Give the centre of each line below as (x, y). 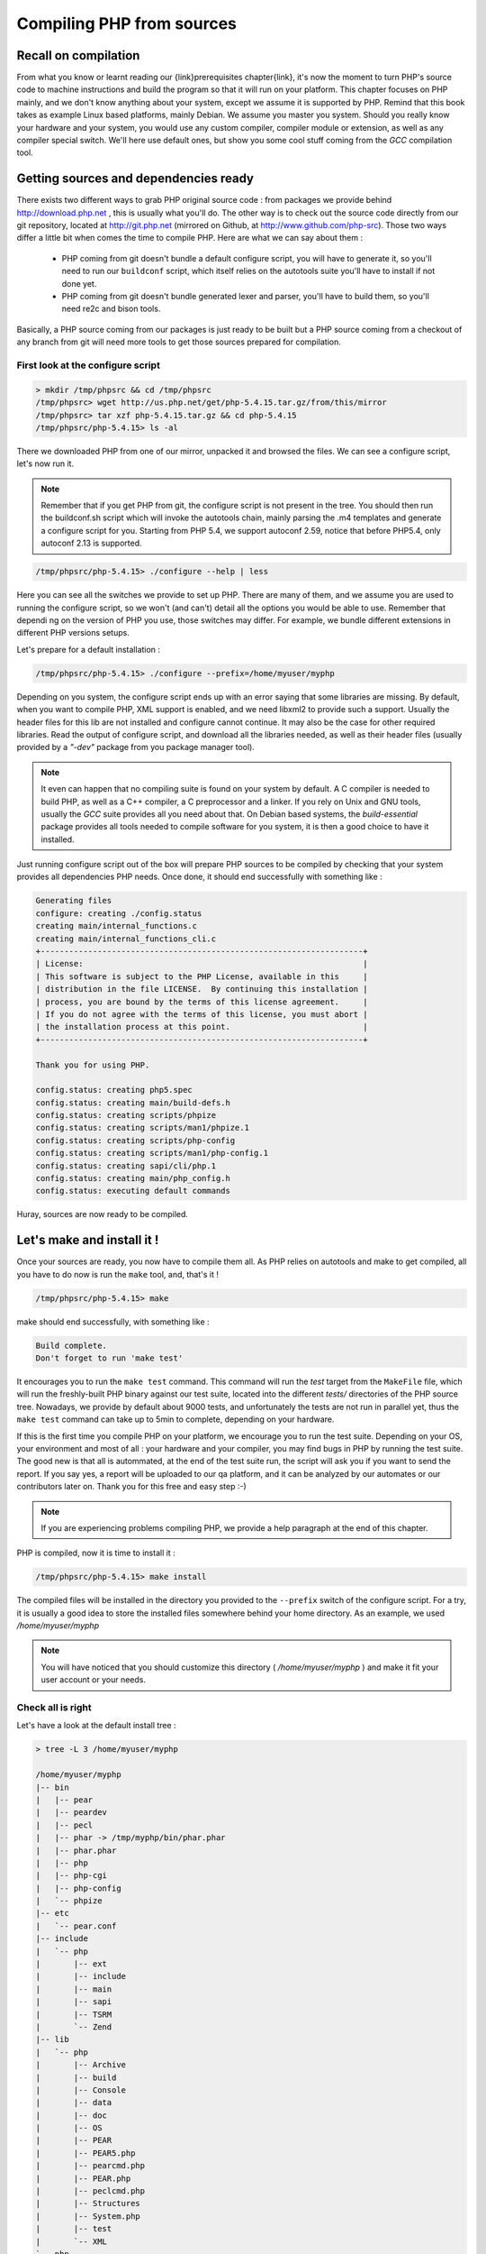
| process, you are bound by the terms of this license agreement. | (202, 1002)
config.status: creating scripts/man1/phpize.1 (142, 1128)
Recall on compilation (78, 55)
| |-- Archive (81, 2065)
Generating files (74, 901)
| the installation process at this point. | (202, 1027)
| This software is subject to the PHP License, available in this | (202, 976)
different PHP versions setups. (73, 633)
